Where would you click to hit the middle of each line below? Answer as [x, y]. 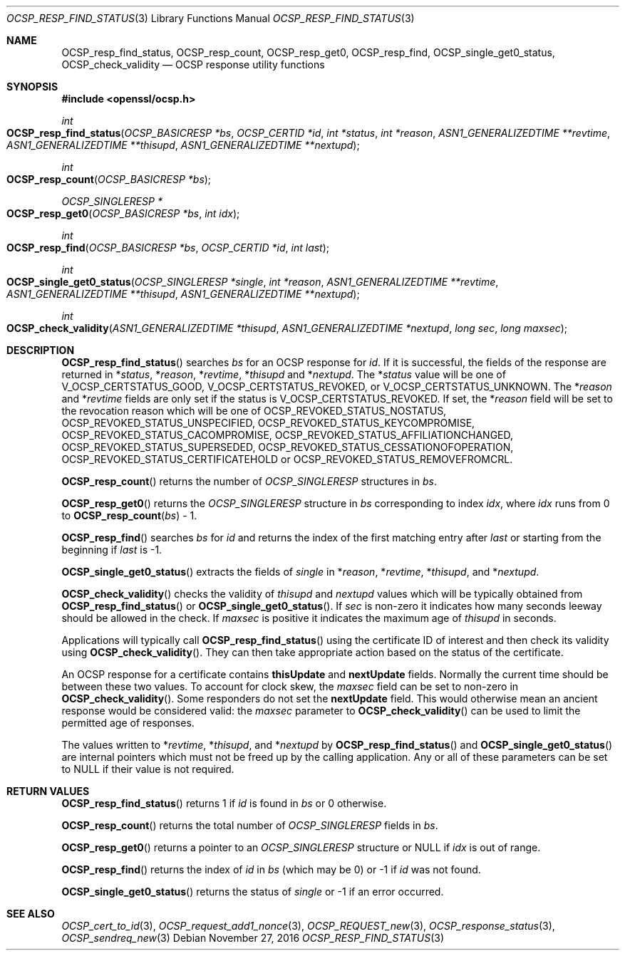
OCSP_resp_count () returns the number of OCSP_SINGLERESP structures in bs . [249, 481]
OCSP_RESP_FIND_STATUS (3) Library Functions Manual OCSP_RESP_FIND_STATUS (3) [211, 18]
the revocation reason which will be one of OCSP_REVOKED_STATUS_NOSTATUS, [254, 411]
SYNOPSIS [32, 87]
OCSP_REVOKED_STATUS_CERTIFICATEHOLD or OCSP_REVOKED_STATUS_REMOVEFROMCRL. [287, 459]
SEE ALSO [31, 914]
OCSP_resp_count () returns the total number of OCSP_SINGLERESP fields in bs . [250, 825]
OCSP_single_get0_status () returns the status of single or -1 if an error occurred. [253, 892]
